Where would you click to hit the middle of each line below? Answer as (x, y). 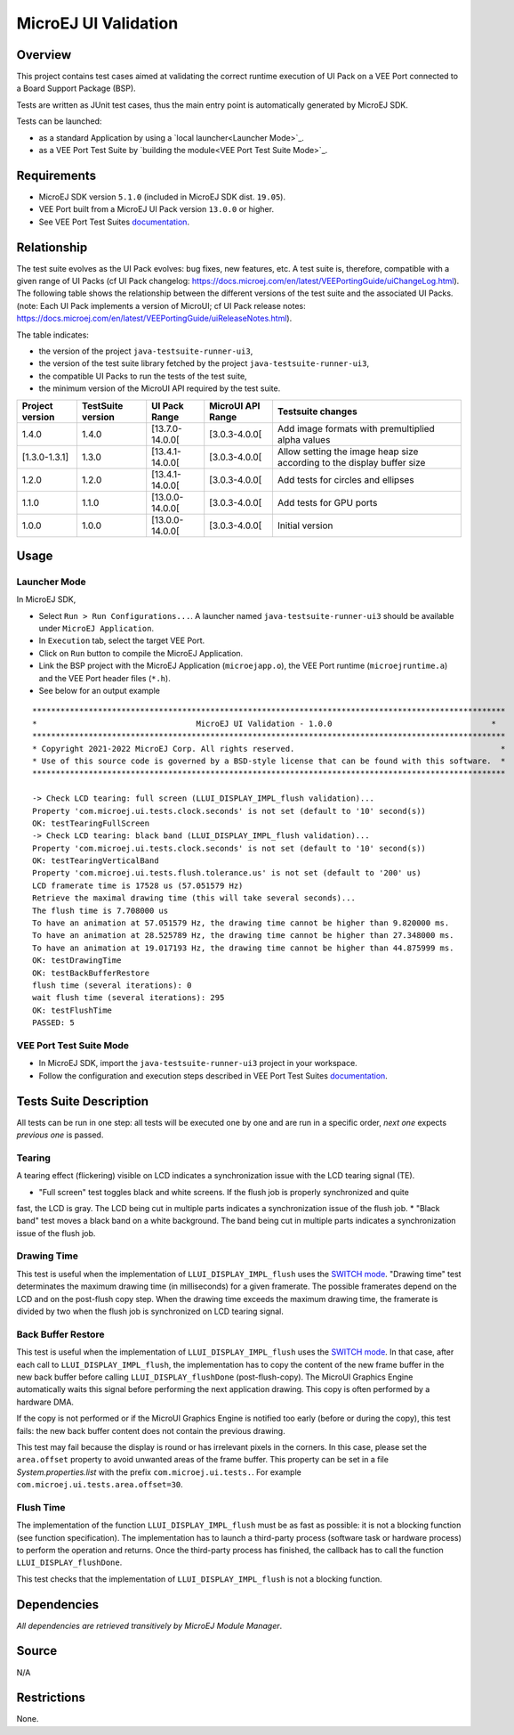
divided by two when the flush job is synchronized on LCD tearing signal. (150, 1311)
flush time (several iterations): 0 (112, 986)
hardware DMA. (45, 1402)
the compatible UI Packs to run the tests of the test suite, (143, 376)
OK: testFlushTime (72, 1010)
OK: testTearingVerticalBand (96, 861)
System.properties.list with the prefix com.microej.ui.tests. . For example (159, 1472)
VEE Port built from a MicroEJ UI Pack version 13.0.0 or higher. (157, 209)
